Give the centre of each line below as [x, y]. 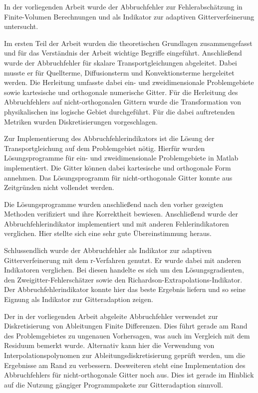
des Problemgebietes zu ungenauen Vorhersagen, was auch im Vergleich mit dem [127, 335]
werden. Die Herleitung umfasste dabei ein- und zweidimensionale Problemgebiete [129, 82]
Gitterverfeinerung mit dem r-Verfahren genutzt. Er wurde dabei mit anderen [123, 260]
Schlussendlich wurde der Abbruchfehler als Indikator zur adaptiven [108, 250]
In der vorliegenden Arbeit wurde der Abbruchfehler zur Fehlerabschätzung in [123, 6]
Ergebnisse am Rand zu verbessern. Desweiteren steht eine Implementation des [125, 365]
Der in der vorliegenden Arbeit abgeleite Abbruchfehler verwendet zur [111, 316]
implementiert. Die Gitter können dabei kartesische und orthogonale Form [118, 167]
